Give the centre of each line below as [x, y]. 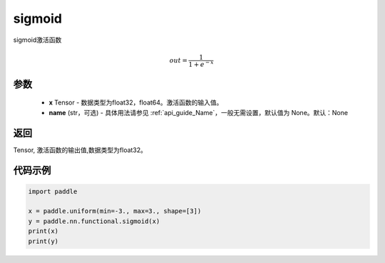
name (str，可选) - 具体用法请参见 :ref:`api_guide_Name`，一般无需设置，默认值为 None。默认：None [199, 112]
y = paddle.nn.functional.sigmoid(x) [94, 221]
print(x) [43, 231]
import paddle [53, 191]
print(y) [43, 241]
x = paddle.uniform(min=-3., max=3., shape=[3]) [115, 211]
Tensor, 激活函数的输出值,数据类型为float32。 [80, 150]
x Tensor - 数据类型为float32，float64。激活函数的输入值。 [136, 102]
